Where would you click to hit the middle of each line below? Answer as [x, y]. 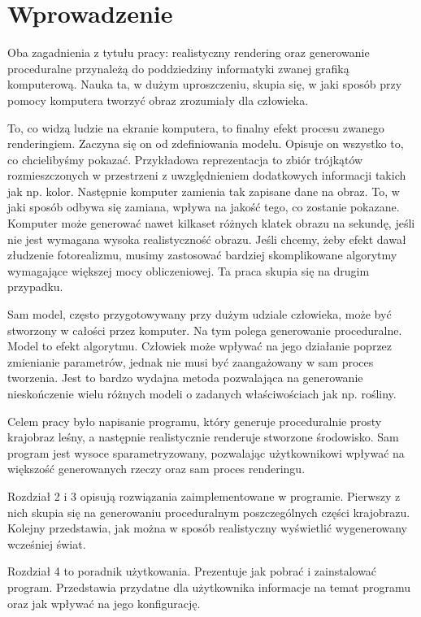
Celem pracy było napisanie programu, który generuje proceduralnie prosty [195, 421]
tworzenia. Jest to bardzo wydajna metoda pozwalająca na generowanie [185, 378]
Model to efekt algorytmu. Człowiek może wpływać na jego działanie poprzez [200, 346]
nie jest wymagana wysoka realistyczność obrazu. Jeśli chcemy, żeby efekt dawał [207, 239]
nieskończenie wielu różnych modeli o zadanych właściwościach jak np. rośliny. [202, 393]
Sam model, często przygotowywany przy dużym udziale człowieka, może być [200, 314]
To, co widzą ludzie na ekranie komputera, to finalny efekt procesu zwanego [196, 127]
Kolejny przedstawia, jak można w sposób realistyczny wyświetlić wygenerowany [208, 528]
